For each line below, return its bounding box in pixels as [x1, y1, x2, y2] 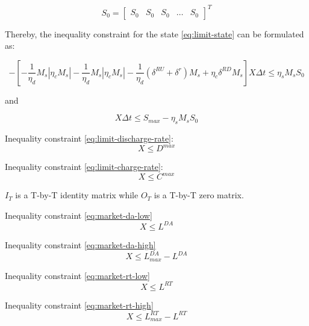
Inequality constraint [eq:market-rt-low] [5, 269, 150, 281]
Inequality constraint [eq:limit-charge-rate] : [5, 160, 163, 173]
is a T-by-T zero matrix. [154, 189, 244, 201]
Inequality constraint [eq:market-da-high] [5, 238, 156, 251]
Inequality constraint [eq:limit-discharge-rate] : [5, 132, 173, 145]
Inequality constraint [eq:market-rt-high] [5, 298, 154, 311]
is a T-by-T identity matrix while [15, 189, 139, 201]
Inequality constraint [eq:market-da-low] [5, 208, 152, 221]
